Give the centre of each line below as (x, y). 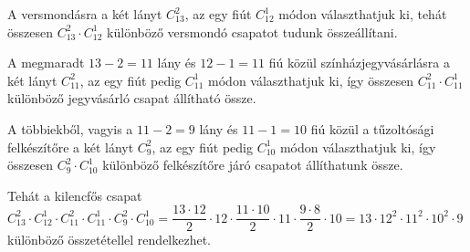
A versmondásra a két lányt (85, 14)
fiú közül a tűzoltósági (372, 128)
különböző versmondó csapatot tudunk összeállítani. (252, 31)
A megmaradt (46, 63)
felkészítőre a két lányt (71, 147)
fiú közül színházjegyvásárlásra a (359, 63)
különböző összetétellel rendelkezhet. (110, 240)
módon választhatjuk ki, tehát (363, 14)
